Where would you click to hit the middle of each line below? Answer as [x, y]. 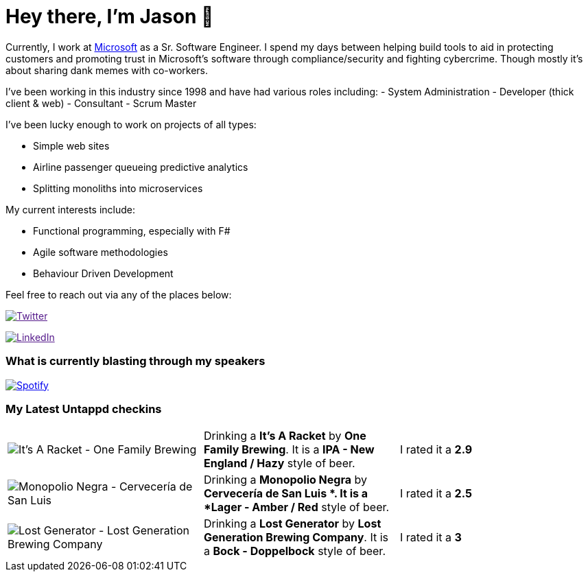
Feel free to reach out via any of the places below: [119, 294]
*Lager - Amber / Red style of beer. [296, 507]
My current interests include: [70, 209]
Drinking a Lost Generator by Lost [292, 524]
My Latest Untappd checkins [84, 409]
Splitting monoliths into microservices [118, 188]
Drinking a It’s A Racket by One [285, 436]
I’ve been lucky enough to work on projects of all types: [131, 124]
